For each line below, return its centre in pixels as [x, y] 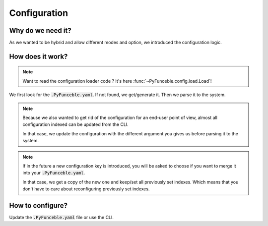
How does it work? [38, 56]
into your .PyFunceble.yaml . [54, 173]
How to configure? [38, 205]
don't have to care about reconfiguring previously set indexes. [86, 189]
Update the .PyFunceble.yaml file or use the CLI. [62, 218]
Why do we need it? [40, 30]
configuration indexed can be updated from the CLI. [75, 124]
